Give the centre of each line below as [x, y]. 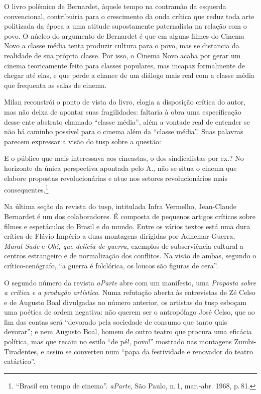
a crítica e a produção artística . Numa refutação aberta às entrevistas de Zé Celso [130, 292]
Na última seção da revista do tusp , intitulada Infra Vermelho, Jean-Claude [120, 206]
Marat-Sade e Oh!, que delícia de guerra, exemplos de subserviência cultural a [124, 245]
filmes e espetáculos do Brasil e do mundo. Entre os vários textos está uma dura [127, 226]
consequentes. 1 [26, 189]
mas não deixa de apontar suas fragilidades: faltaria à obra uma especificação [123, 111]
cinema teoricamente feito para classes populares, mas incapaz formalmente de [124, 65]
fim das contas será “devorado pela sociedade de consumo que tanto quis [116, 321]
